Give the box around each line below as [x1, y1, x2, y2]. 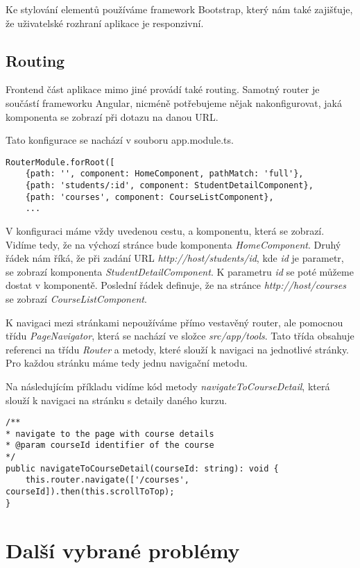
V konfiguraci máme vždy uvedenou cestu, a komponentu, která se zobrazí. [6, 224, 325, 238]
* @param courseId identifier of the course [6, 440, 214, 451]
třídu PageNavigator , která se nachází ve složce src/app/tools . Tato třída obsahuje [6, 328, 354, 343]
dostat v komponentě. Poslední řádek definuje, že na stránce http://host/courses [6, 278, 346, 292]
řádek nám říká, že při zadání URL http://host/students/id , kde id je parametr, [6, 251, 344, 265]
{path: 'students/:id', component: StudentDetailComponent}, [25, 181, 314, 191]
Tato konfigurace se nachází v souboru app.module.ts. [6, 133, 234, 147]
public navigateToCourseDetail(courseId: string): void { [6, 463, 279, 474]
